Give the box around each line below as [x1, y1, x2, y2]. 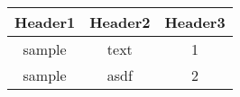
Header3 [164, 12, 226, 32]
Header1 [14, 12, 76, 32]
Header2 [89, 12, 151, 32]
